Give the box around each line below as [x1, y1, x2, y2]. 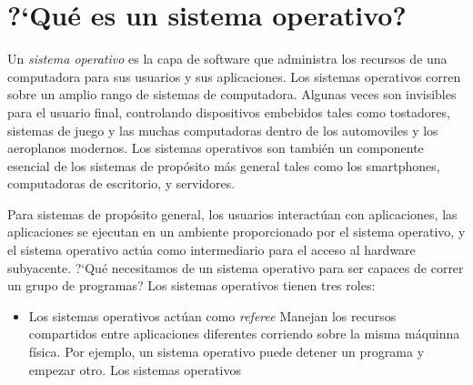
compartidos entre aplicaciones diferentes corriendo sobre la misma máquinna [28, 324, 460, 343]
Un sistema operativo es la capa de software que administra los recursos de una [7, 49, 448, 68]
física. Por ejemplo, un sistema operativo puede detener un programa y [28, 342, 425, 361]
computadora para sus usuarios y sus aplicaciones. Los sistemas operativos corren [7, 66, 461, 86]
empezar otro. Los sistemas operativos [28, 360, 242, 379]
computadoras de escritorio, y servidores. [7, 174, 236, 193]
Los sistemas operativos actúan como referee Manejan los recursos [28, 306, 397, 325]
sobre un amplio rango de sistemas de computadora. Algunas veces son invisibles [7, 85, 457, 104]
